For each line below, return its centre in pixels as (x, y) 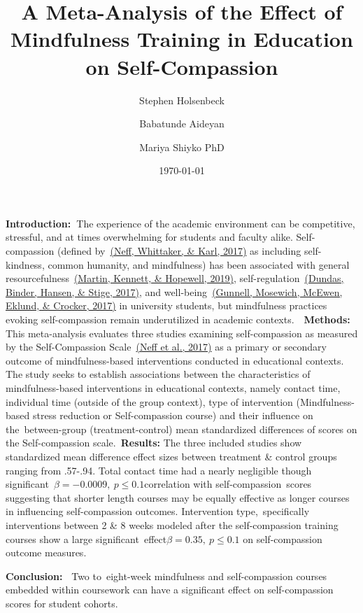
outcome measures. (46, 552)
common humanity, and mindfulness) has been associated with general (199, 264)
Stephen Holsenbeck (182, 100)
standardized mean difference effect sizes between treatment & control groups (171, 456)
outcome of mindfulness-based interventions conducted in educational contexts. (175, 360)
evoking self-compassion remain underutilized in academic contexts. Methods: (178, 319)
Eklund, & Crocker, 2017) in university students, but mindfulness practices (166, 305)
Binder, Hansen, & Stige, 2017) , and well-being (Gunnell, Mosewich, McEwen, (174, 291)
